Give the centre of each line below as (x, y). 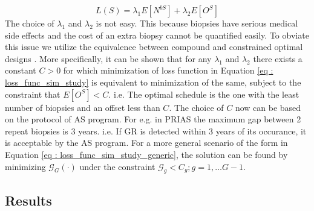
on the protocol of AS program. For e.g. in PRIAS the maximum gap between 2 (153, 119)
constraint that (33, 94)
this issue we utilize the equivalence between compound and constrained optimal (154, 47)
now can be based (268, 107)
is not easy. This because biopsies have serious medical (197, 23)
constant (21, 70)
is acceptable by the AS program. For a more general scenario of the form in (146, 143)
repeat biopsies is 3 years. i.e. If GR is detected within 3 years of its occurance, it (156, 131)
